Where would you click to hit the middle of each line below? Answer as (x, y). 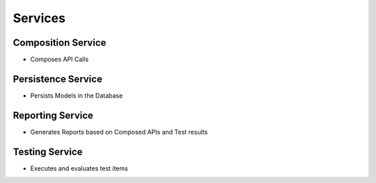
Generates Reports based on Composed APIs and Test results (119, 132)
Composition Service (60, 43)
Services (39, 18)
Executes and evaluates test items (79, 168)
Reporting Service (53, 115)
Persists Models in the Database (77, 95)
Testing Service (48, 151)
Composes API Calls (60, 60)
